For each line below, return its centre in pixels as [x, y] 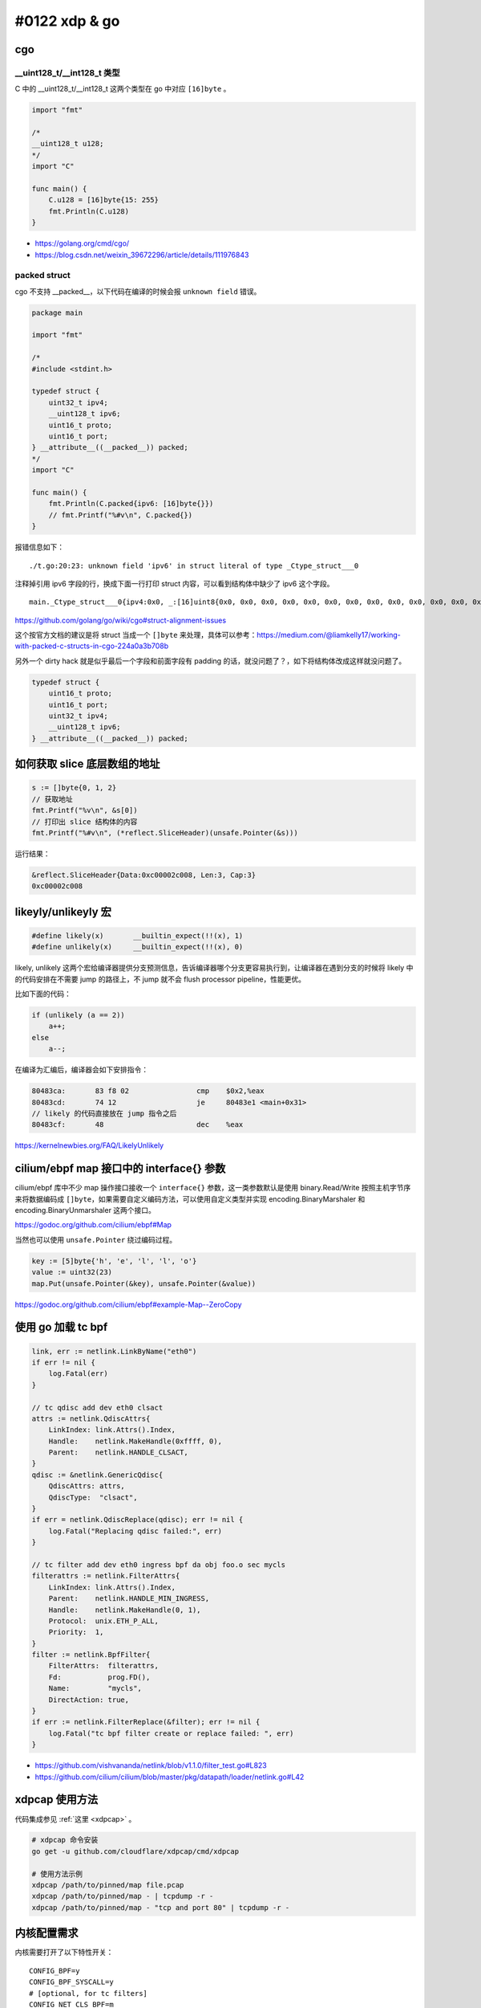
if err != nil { [64, 1362]
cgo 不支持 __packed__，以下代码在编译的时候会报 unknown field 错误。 [138, 291]
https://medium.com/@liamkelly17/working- [329, 635]
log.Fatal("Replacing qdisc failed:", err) [135, 1531]
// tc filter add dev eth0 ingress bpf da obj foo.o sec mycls [159, 1565]
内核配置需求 [46, 1933]
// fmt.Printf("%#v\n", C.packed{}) [120, 515]
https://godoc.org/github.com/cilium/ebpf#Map [93, 1225]
